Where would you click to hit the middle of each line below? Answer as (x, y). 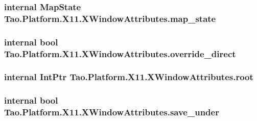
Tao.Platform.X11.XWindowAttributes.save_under (112, 112)
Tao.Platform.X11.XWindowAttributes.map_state (110, 18)
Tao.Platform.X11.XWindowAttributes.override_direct (120, 53)
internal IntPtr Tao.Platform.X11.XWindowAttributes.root (129, 77)
